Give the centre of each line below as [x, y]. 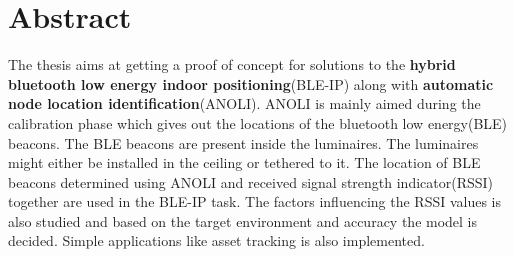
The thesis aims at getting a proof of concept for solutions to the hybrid [232, 64]
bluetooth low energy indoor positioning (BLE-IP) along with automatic [251, 83]
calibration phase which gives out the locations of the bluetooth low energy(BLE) [258, 122]
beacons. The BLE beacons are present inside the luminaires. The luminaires [243, 142]
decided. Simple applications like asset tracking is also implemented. [216, 240]
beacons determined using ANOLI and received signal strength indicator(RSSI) [251, 181]
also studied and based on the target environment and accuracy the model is [243, 220]
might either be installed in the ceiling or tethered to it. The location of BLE [244, 162]
